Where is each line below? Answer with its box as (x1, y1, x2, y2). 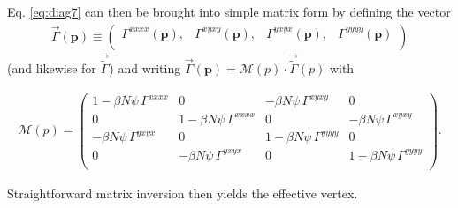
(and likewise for (7, 59, 96, 78)
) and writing (109, 59, 181, 78)
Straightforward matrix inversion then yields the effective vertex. (7, 183, 358, 202)
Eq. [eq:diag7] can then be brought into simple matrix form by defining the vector (7, 3, 451, 20)
